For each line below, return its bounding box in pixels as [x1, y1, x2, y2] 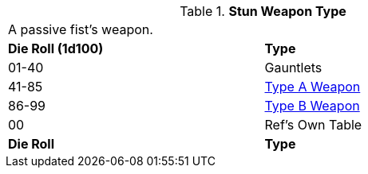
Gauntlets [264, 60, 322, 75]
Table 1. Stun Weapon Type [180, 3, 346, 19]
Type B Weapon [264, 98, 360, 114]
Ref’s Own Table [264, 117, 362, 133]
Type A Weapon [264, 79, 361, 95]
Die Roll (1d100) [8, 41, 104, 56]
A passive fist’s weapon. [8, 21, 153, 37]
